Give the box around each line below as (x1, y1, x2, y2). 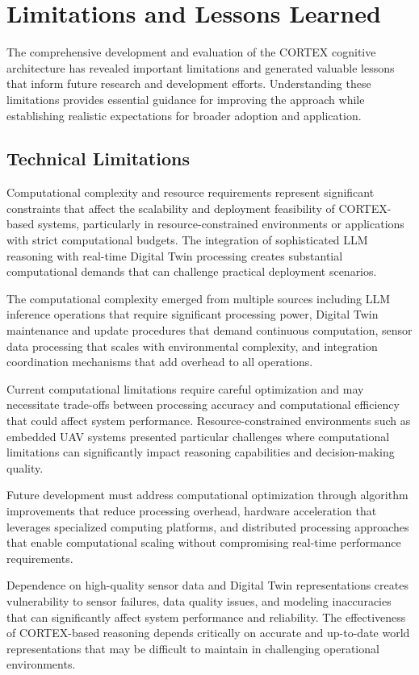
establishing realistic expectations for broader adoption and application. (6, 106, 362, 123)
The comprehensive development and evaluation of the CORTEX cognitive (6, 44, 376, 60)
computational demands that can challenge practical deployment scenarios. (6, 263, 377, 280)
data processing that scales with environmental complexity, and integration (6, 337, 378, 354)
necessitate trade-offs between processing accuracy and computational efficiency (6, 396, 400, 413)
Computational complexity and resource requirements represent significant (6, 184, 375, 201)
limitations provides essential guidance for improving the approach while (6, 90, 365, 107)
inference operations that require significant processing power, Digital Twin (6, 306, 379, 323)
